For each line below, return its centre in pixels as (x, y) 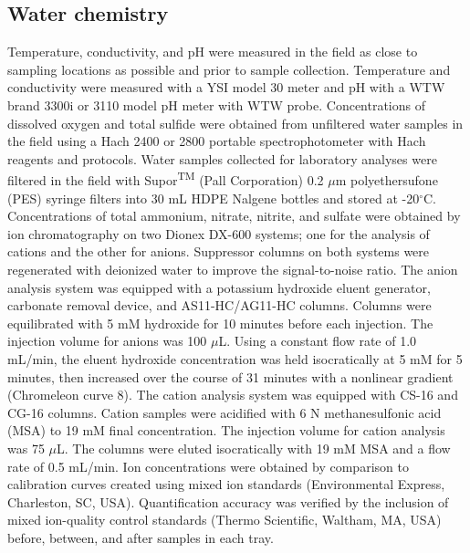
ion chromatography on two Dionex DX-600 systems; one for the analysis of (219, 233)
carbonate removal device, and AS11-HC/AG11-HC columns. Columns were (219, 305)
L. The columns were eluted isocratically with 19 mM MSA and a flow (254, 448)
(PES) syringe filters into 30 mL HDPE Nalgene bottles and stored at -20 (214, 198)
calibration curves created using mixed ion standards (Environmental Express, (226, 484)
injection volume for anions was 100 (107, 341)
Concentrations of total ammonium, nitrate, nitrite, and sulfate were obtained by (234, 216)
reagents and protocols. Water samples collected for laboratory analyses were (222, 158)
